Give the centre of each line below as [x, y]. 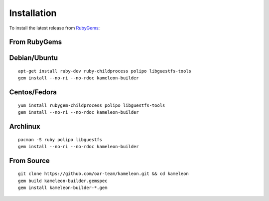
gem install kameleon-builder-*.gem [63, 188]
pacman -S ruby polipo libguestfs [60, 139]
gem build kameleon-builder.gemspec [63, 181]
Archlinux [25, 126]
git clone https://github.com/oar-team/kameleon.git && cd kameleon [103, 174]
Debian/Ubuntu [34, 58]
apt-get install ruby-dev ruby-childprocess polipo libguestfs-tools [105, 71]
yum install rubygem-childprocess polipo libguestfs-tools [92, 105]
